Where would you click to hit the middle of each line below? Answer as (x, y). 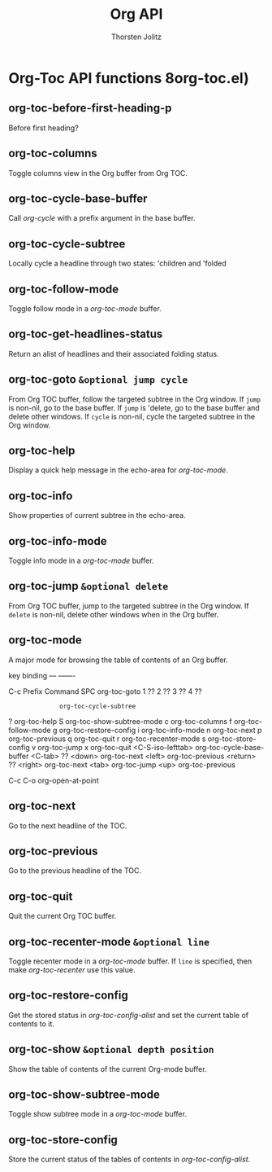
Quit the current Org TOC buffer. (63, 916)
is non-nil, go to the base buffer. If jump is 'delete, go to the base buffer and (134, 407)
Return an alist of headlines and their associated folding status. (114, 353)
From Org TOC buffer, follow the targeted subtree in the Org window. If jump (135, 399)
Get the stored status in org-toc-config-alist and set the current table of (129, 1015)
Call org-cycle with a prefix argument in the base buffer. (102, 218)
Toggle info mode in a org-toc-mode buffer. (81, 561)
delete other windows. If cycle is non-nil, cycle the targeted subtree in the (132, 416)
